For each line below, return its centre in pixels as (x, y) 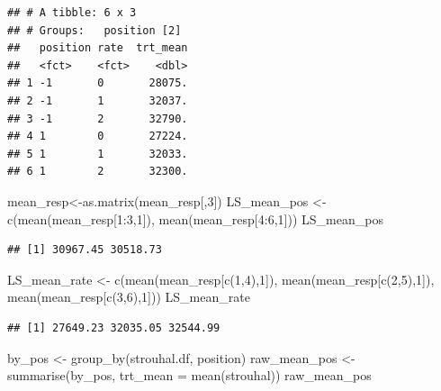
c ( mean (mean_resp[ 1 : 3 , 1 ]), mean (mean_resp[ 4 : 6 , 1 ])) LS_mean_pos (195, 218)
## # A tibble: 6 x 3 (72, 13)
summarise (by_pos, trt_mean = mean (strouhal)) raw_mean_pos (189, 375)
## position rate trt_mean (98, 48)
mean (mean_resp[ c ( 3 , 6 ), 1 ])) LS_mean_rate (129, 297)
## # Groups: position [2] (94, 30)
